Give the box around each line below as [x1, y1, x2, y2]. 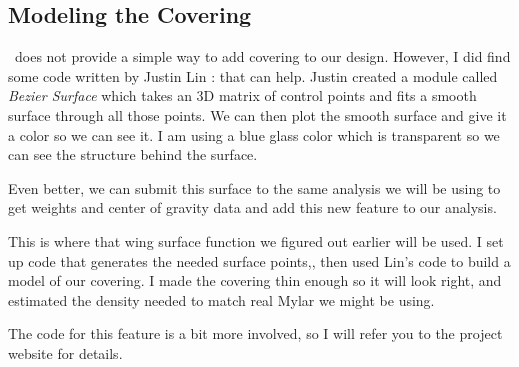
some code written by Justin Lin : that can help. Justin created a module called [8, 65, 498, 86]
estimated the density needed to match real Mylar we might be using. [8, 289, 435, 310]
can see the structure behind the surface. [8, 144, 258, 165]
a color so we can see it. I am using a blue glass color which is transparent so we [8, 124, 500, 145]
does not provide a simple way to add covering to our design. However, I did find [14, 46, 511, 67]
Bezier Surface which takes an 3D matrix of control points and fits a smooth [8, 85, 477, 106]
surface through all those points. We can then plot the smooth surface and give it [8, 104, 507, 125]
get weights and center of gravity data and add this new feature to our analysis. [8, 197, 497, 218]
